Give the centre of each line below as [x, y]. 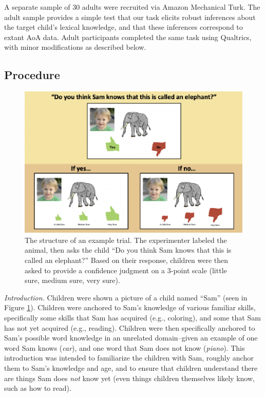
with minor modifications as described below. [75, 47]
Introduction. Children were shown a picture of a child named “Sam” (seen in [126, 297]
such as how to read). [38, 388]
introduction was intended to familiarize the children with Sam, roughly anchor [129, 358]
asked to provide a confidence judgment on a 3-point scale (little [126, 270]
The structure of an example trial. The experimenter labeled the [126, 240]
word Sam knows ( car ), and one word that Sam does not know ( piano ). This [125, 347]
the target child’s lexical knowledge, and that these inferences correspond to [124, 27]
